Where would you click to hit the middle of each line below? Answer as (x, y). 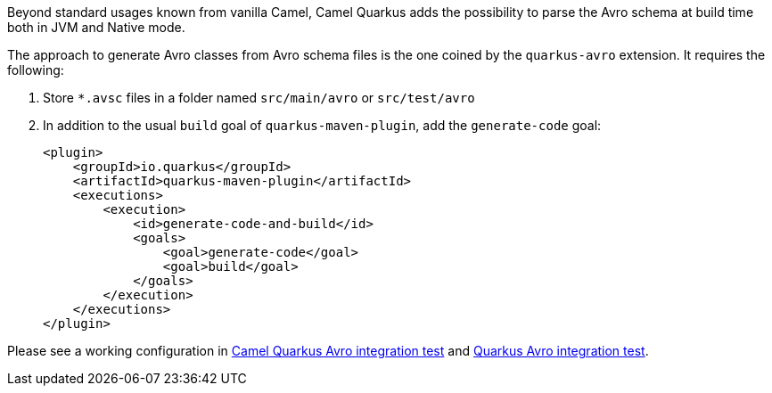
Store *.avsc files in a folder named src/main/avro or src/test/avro (259, 98)
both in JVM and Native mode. (96, 27)
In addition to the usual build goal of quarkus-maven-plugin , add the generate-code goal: (322, 125)
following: (36, 70)
